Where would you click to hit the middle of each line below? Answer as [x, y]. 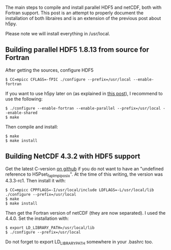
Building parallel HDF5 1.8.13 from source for [77, 50]
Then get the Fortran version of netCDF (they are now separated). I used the [86, 213]
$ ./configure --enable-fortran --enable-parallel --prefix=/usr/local [83, 108]
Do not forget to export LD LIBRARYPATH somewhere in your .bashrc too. [79, 243]
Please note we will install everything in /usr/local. [58, 34]
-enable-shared [21, 113]
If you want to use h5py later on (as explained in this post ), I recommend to [84, 93]
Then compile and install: [32, 127]
